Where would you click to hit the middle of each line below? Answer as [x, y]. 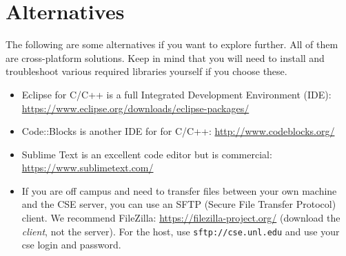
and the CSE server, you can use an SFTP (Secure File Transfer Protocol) [179, 204]
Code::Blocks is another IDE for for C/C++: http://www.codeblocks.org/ [178, 131]
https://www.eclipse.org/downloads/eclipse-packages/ [135, 108]
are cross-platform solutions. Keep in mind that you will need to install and [165, 57]
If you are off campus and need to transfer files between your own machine [179, 190]
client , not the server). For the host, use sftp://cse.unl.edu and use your [181, 231]
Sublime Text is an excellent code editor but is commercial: [147, 154]
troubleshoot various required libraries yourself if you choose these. [146, 71]
